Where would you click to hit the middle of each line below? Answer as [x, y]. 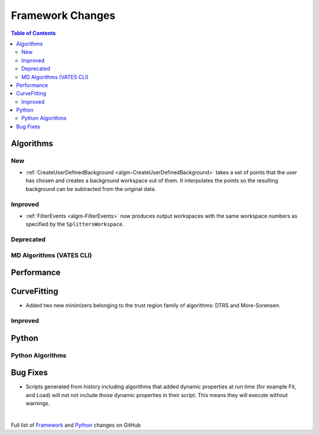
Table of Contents [33, 33]
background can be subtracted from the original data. [91, 189]
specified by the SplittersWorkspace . [75, 224]
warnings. [38, 403]
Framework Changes [63, 15]
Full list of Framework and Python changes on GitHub [76, 425]
